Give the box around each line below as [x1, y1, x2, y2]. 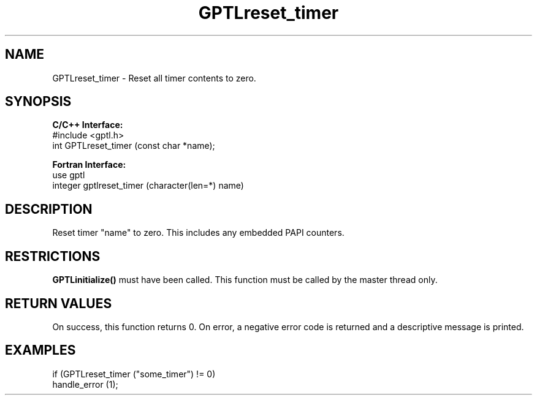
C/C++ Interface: [52, 119, 123, 130]
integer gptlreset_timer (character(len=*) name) [52, 180, 244, 191]
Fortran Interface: [52, 159, 126, 170]
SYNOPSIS [5, 94, 72, 110]
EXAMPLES [5, 342, 76, 358]
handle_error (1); [52, 379, 118, 390]
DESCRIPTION [5, 201, 93, 217]
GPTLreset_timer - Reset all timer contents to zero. [52, 72, 256, 83]
